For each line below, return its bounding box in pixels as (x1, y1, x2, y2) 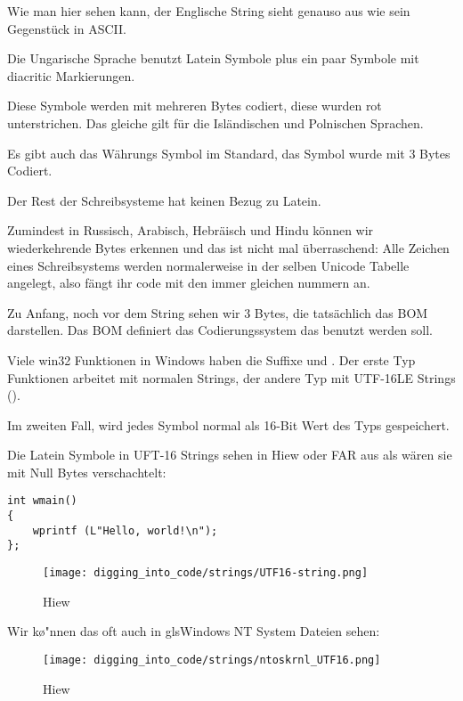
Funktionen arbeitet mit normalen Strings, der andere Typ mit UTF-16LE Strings (7, 368, 456, 387)
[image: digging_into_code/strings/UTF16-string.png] (43, 567, 369, 580)
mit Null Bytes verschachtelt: (7, 462, 167, 481)
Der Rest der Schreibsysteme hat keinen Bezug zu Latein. (7, 191, 321, 209)
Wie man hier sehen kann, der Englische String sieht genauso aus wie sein (7, 2, 410, 20)
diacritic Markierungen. (7, 66, 135, 85)
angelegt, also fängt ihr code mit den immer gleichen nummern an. (7, 273, 370, 292)
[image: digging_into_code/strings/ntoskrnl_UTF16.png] (43, 653, 381, 666)
